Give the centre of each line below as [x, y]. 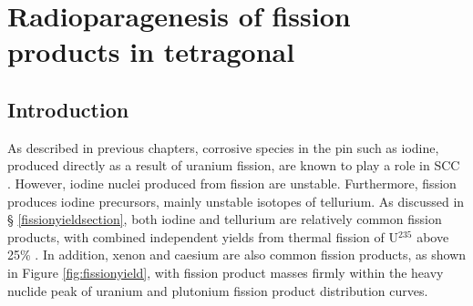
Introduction [68, 109]
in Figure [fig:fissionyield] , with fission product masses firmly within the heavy [226, 272]
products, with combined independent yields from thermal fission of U [203, 236]
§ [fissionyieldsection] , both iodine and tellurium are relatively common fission [225, 219]
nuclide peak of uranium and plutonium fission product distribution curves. [218, 290]
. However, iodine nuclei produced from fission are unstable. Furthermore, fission [232, 183]
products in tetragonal [151, 51]
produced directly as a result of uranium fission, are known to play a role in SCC [234, 165]
